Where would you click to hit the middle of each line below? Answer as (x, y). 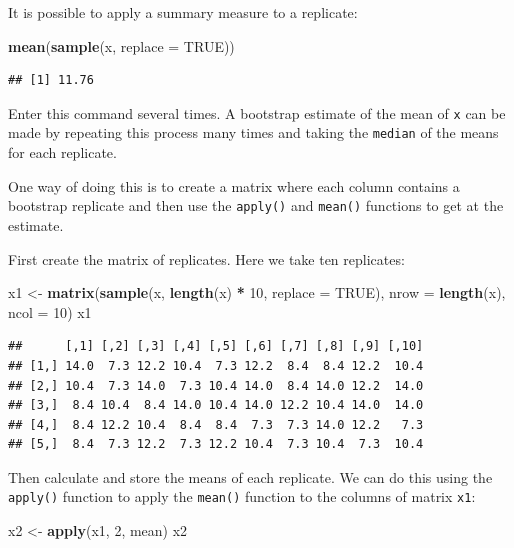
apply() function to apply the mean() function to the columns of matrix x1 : (242, 496)
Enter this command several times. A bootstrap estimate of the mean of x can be (257, 112)
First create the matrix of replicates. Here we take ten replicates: (206, 258)
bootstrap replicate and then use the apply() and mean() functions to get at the (256, 205)
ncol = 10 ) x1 (50, 311)
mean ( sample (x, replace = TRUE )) (121, 45)
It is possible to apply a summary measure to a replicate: (183, 12)
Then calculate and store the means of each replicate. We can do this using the (250, 476)
